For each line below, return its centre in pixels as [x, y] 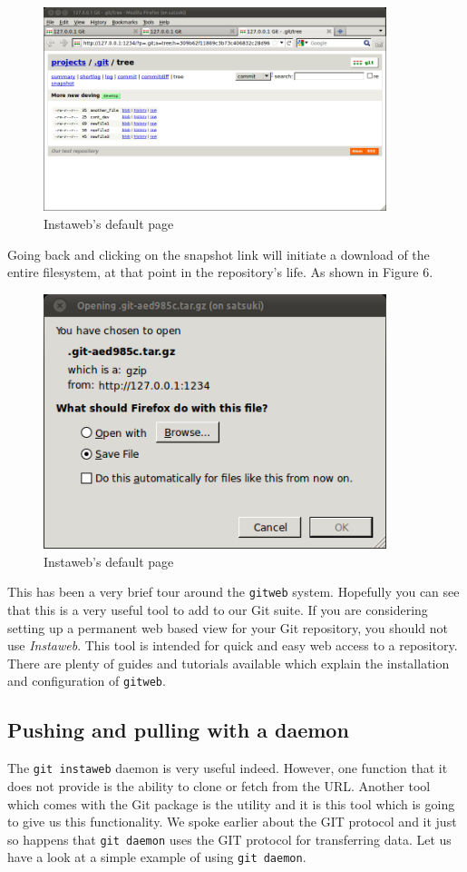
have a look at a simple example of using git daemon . [157, 857]
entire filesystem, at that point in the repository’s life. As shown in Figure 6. [220, 272]
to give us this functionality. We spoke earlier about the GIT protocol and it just [232, 822]
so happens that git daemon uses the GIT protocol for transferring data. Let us [229, 839]
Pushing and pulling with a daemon [178, 730]
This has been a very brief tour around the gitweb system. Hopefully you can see [233, 592]
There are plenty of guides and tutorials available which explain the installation [229, 663]
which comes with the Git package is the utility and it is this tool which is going [231, 803]
